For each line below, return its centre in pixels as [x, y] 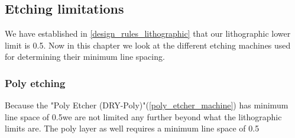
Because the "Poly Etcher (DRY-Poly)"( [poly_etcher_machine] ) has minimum [147, 105]
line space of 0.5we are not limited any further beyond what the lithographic [143, 116]
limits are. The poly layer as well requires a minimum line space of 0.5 [132, 128]
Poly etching [35, 83]
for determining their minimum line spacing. [85, 57]
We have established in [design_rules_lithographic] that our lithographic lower [148, 33]
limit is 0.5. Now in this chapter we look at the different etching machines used [148, 45]
